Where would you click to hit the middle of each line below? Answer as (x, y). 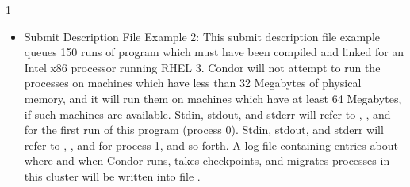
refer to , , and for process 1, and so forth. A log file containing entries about (211, 145)
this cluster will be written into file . (112, 176)
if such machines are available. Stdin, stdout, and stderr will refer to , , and (207, 114)
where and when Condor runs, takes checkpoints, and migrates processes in (207, 160)
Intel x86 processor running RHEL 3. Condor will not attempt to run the (202, 67)
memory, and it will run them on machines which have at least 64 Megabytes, (213, 98)
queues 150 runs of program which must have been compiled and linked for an (214, 52)
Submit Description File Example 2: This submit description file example (202, 36)
